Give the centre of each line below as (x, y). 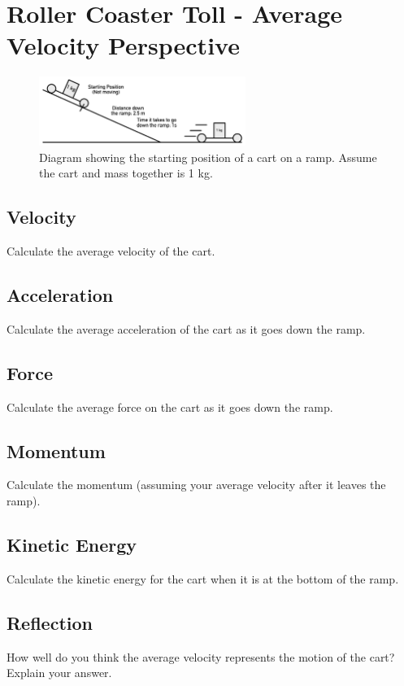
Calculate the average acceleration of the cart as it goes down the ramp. (186, 328)
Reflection (50, 622)
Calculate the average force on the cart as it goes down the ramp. (170, 406)
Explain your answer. (59, 673)
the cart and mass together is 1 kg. (126, 173)
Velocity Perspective (123, 45)
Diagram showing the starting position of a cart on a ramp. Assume (208, 157)
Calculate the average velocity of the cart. (111, 251)
